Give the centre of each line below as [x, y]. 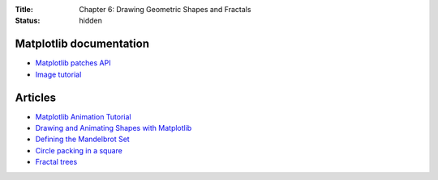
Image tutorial [58, 74]
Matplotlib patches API [73, 63]
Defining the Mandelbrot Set [82, 139]
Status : [28, 21]
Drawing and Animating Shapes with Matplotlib [114, 128]
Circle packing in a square [79, 150]
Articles [36, 97]
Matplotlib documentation [82, 44]
